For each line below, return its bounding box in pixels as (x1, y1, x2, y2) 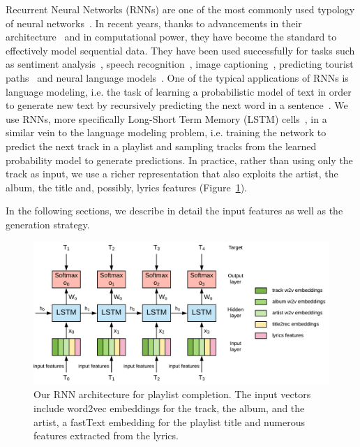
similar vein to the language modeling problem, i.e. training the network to (6, 125, 327, 140)
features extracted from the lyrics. (33, 428, 179, 443)
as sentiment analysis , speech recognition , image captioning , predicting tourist (6, 57, 354, 71)
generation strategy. (6, 217, 90, 231)
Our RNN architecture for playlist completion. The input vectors (33, 387, 311, 402)
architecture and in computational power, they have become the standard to (6, 29, 337, 44)
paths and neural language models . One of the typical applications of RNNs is (6, 70, 349, 85)
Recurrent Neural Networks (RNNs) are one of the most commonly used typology (6, 2, 355, 16)
